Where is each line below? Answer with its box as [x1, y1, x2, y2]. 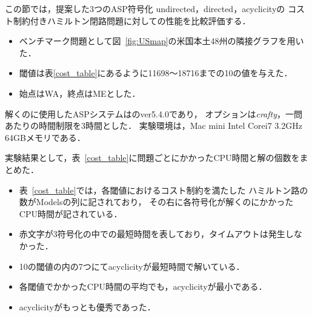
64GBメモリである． [5, 131, 85, 143]
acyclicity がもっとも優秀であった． [19, 300, 156, 313]
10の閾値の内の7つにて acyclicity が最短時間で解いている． [19, 260, 245, 272]
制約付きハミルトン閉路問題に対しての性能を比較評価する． [13, 14, 251, 27]
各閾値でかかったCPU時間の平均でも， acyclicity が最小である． [19, 280, 267, 293]
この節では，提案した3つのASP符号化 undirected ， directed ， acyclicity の [5, 2, 285, 15]
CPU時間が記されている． [19, 207, 122, 220]
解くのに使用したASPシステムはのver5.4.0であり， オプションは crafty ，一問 [5, 107, 302, 120]
